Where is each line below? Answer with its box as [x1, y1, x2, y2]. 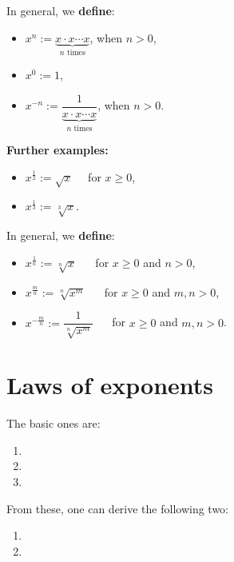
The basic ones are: [6, 415, 101, 432]
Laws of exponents [6, 369, 214, 401]
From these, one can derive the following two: [6, 500, 228, 516]
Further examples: [6, 141, 109, 158]
